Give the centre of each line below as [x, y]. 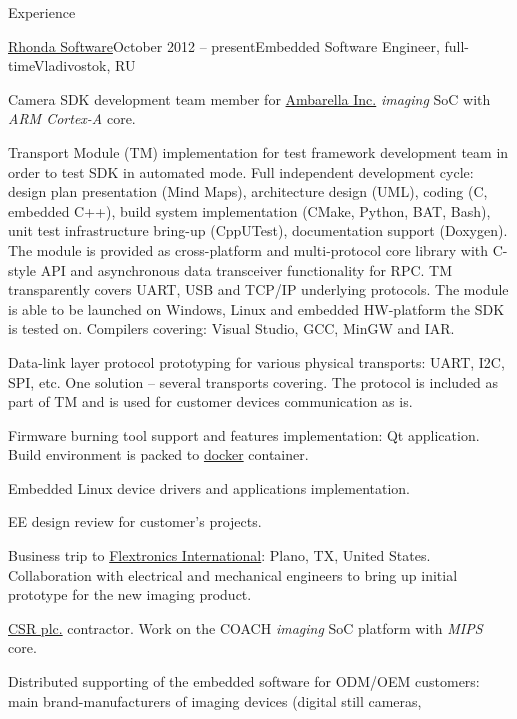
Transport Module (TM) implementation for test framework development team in [258, 151]
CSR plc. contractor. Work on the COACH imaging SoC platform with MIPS [245, 627]
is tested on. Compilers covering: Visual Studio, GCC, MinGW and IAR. [231, 328]
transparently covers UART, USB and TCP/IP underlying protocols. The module [258, 289]
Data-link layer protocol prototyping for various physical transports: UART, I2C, [256, 361]
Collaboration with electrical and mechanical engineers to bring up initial [233, 574]
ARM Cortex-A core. [72, 118]
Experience [42, 12]
